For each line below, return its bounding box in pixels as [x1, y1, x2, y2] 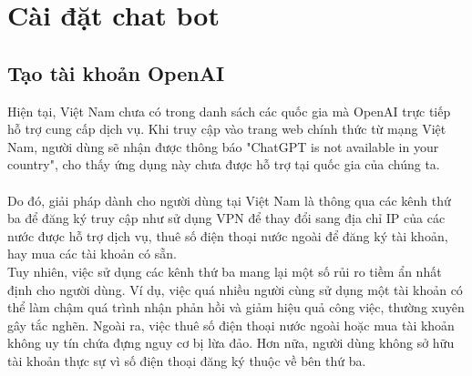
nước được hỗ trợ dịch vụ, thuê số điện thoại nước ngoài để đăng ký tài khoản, [7, 226, 448, 245]
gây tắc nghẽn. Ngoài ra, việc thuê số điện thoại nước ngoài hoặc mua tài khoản [7, 315, 455, 334]
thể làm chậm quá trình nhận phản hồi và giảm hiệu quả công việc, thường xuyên [7, 298, 465, 317]
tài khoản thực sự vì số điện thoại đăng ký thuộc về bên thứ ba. [7, 351, 366, 370]
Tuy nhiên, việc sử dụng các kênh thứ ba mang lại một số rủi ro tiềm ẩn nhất [7, 261, 442, 280]
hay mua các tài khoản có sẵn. [7, 244, 177, 263]
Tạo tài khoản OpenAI [7, 58, 225, 86]
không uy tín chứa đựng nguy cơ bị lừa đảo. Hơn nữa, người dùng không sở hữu [7, 333, 455, 352]
